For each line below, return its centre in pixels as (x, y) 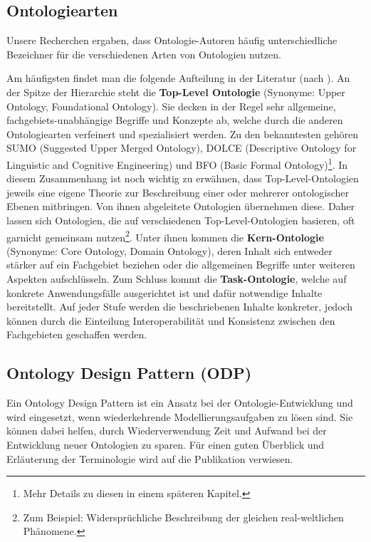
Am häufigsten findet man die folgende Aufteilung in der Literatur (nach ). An (178, 78)
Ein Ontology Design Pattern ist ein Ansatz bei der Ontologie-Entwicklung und (180, 403)
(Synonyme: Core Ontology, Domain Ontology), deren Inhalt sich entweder (169, 250)
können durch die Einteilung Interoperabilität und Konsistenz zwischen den (171, 320)
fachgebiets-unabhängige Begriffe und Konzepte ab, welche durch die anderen (175, 120)
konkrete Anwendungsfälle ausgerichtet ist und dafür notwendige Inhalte (164, 292)
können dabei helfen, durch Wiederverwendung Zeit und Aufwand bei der (167, 431)
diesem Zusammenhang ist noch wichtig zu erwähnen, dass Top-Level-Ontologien (183, 178)
